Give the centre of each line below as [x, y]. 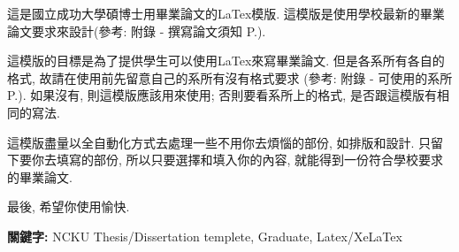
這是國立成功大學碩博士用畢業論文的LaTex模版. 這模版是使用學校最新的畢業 [226, 13]
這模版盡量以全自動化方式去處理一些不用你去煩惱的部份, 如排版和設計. [211, 142]
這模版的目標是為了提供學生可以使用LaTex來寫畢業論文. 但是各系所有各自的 [226, 61]
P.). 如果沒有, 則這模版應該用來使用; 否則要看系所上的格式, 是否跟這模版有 [222, 95]
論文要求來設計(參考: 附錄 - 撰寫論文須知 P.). [137, 31]
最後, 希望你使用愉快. [69, 206]
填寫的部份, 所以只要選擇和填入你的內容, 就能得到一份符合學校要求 [250, 160]
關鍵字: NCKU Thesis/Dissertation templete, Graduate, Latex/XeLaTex [205, 236]
